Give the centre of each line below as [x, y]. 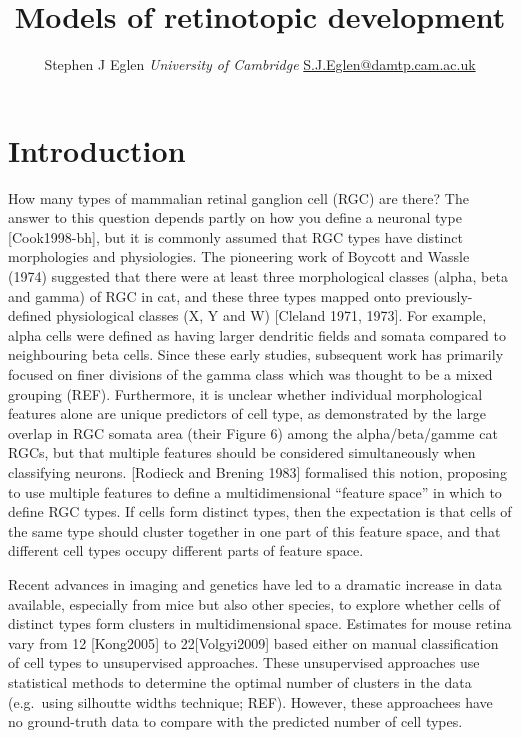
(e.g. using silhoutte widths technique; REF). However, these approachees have [250, 701]
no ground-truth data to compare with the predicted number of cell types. [235, 721]
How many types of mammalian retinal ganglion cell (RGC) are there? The [238, 197]
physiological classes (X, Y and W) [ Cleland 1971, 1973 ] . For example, [271, 315]
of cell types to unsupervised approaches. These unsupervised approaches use [244, 662]
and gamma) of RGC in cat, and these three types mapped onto [204, 295]
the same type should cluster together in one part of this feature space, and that [254, 530]
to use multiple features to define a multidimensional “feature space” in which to [255, 491]
